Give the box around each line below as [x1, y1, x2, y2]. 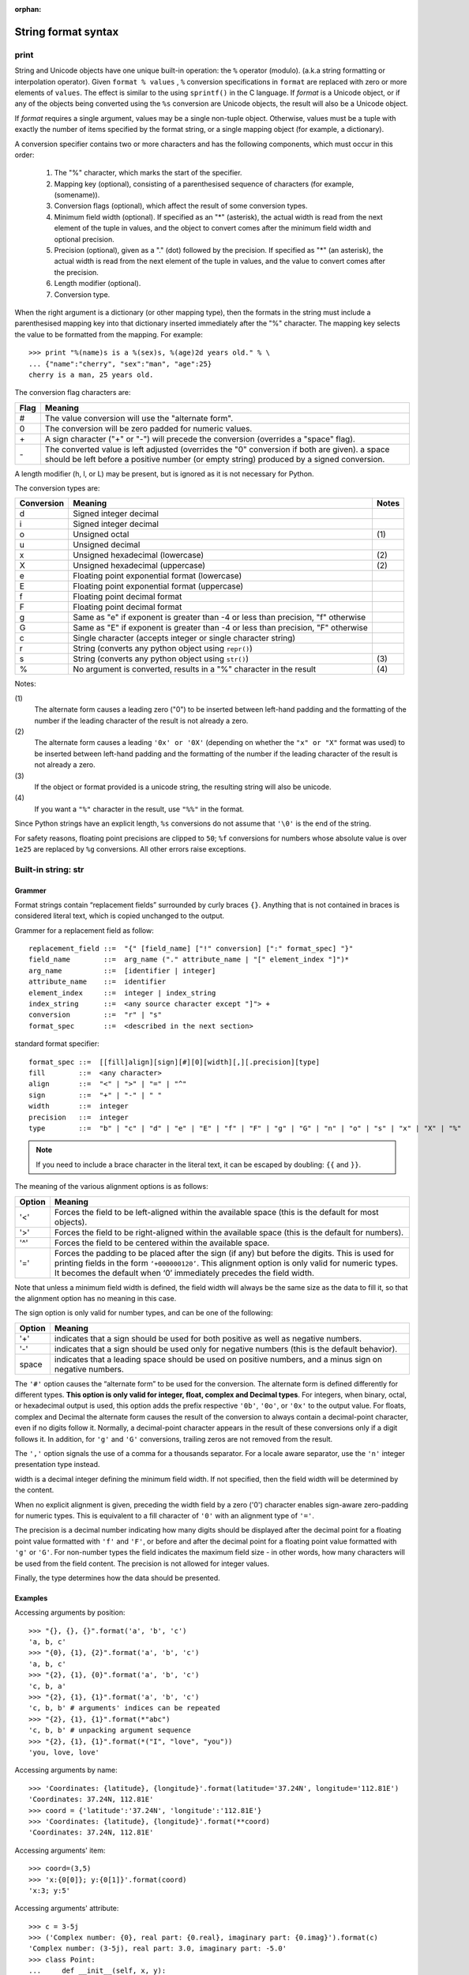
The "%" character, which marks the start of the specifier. [54, 168, 242, 178]
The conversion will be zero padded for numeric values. [44, 423, 253, 434]
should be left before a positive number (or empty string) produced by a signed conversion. [44, 453, 385, 465]
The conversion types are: [14, 483, 100, 493]
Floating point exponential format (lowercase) [72, 570, 242, 581]
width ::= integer [28, 1102, 129, 1111]
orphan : [14, 5, 42, 13]
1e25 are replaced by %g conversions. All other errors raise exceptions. [14, 844, 246, 853]
